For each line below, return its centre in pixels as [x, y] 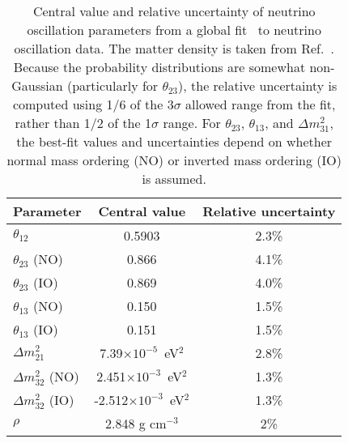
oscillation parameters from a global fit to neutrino [174, 30]
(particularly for [112, 85]
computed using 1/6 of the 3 [93, 104]
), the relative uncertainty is [258, 85]
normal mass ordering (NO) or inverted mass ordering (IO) [174, 160]
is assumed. [174, 179]
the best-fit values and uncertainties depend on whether [174, 141]
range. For [192, 123]
